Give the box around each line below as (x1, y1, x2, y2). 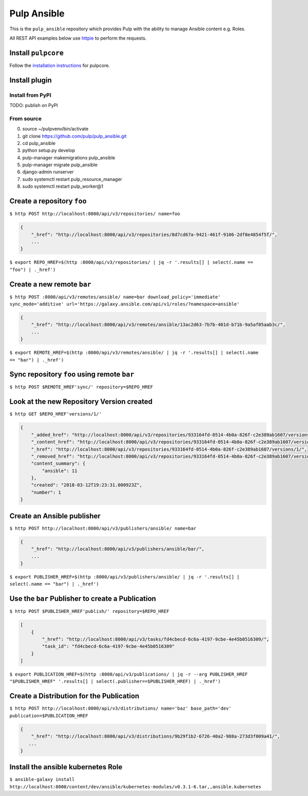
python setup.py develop (22, 147, 75, 154)
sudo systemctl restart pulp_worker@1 (22, 183, 104, 190)
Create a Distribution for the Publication (9, 692, 140, 700)
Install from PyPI (9, 92, 51, 99)
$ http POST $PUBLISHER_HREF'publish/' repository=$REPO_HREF (9, 608, 169, 614)
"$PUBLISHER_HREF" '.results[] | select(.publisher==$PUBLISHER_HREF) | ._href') (9, 679, 221, 684)
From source (9, 115, 42, 122)
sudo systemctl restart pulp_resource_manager (22, 176, 123, 182)
